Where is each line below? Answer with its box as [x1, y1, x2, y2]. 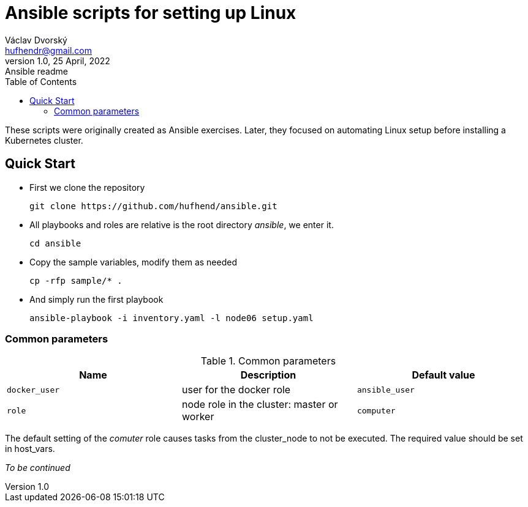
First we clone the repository [29, 182, 145, 193]
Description [240, 369, 296, 382]
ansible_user [356, 385, 415, 394]
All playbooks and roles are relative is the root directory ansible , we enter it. [29, 219, 334, 230]
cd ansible [29, 238, 81, 248]
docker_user [7, 385, 60, 394]
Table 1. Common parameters [200, 355, 336, 368]
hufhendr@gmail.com [5, 45, 92, 56]
